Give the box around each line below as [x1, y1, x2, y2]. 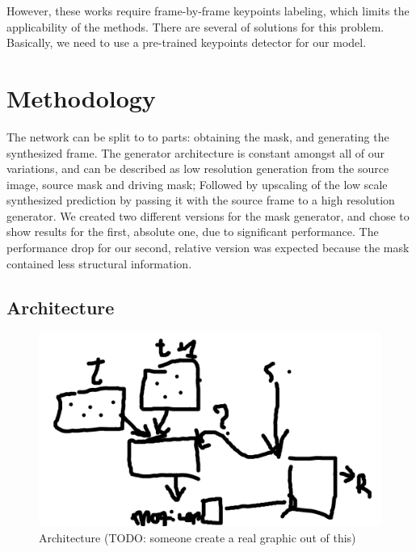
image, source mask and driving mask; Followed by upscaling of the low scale [6, 175, 388, 192]
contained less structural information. [6, 255, 192, 272]
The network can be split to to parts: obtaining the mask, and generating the [6, 128, 389, 145]
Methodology [6, 81, 156, 114]
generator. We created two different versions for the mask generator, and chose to [6, 207, 410, 224]
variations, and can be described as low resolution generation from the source [6, 160, 389, 177]
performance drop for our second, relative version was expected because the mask [6, 239, 410, 256]
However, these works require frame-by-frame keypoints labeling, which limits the [6, 2, 410, 19]
